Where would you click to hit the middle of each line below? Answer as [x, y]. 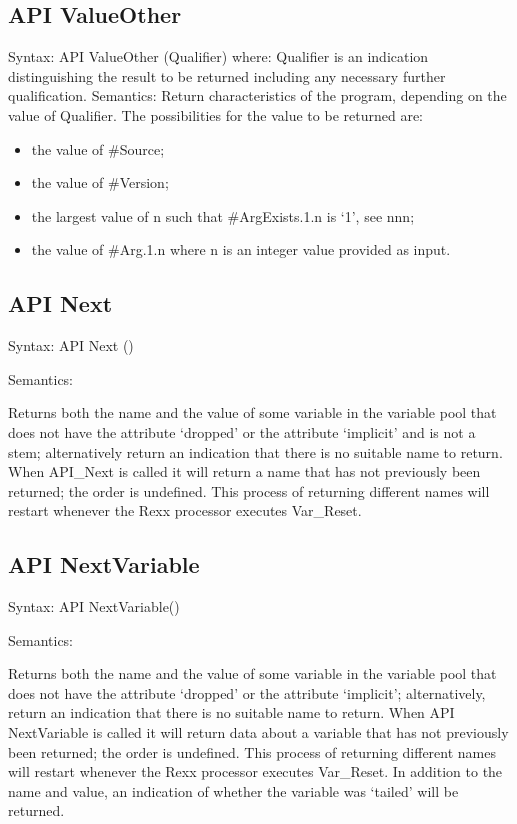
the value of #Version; [100, 182]
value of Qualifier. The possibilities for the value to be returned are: [216, 114]
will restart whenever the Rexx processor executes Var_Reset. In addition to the [255, 771]
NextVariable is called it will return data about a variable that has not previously [258, 732]
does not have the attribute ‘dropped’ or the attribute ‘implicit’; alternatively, [247, 692]
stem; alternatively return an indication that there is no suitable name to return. [255, 451]
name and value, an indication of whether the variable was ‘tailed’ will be [233, 790]
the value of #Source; [98, 148]
